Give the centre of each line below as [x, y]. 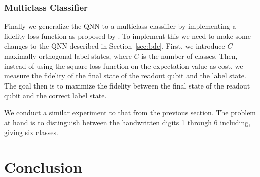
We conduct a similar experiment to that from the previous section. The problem [130, 112]
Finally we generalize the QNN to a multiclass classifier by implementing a [120, 26]
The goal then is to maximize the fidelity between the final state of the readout [127, 85]
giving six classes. [31, 132]
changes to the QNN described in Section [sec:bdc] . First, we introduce [115, 46]
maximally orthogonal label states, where [68, 56]
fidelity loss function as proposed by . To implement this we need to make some [127, 36]
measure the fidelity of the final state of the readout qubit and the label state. [125, 76]
